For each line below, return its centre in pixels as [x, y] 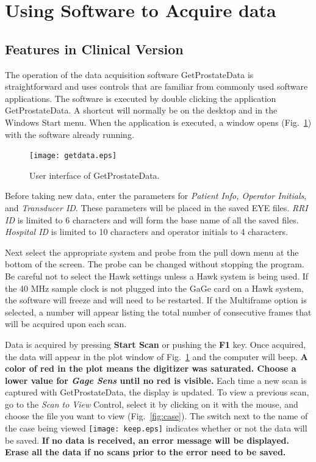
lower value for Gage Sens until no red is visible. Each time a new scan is [156, 380]
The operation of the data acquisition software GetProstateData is [129, 74]
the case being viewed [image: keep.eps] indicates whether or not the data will [156, 428]
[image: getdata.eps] [73, 156]
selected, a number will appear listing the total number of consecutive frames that [158, 312]
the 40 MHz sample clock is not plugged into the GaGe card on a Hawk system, [154, 288]
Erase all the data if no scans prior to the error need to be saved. [145, 452]
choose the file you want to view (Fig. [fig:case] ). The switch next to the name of [156, 416]
